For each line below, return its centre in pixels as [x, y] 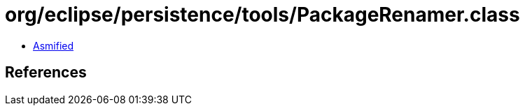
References [46, 73]
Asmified [54, 45]
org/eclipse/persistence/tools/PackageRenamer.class [262, 15]
